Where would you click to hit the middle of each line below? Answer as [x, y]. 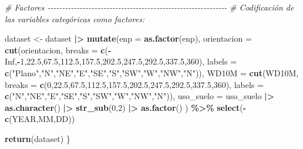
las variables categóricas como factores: [75, 18]
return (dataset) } [38, 138]
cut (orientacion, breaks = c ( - [58, 50]
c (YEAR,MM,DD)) [40, 119]
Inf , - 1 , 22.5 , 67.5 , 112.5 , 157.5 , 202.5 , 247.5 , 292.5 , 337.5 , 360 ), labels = [121, 61]
